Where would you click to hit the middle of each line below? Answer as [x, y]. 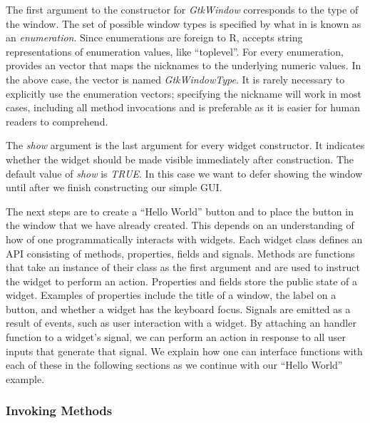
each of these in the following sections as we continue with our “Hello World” [174, 365]
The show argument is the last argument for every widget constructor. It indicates [185, 145]
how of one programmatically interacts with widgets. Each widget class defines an [184, 239]
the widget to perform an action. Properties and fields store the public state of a [182, 281]
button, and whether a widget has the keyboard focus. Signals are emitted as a [178, 309]
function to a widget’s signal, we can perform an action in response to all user [176, 337]
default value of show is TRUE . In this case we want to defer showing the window [184, 173]
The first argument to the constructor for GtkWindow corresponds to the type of [182, 9]
